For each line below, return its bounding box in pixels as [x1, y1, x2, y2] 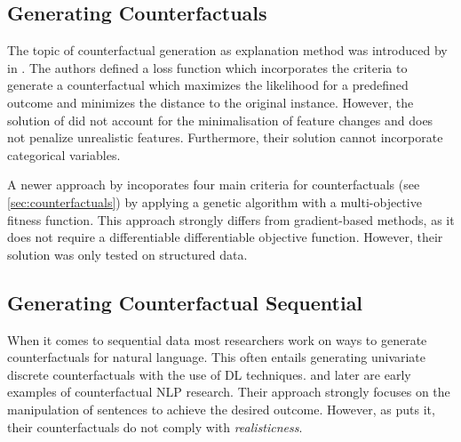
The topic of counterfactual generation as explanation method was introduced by [7, 41, 448, 60]
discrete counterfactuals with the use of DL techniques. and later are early [7, 365, 411, 383]
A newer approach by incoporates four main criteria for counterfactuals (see [7, 175, 420, 194]
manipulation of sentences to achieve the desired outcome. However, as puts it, [7, 399, 435, 418]
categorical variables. [7, 145, 121, 164]
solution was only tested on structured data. [7, 245, 248, 263]
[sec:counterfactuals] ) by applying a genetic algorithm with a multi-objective [7, 192, 422, 211]
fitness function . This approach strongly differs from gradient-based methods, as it [7, 210, 455, 229]
